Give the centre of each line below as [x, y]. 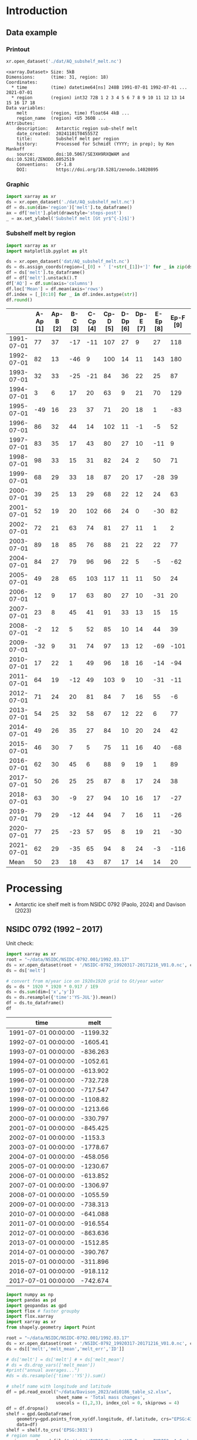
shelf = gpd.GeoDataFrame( [39, 1414]
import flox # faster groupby [43, 1311]
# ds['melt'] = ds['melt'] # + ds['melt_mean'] [65, 1360]
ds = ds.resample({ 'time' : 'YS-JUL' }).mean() [61, 997]
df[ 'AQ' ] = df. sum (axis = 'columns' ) [50, 283]
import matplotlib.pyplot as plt [47, 251]
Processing [34, 888]
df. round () [19, 300]
